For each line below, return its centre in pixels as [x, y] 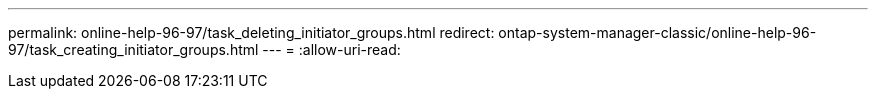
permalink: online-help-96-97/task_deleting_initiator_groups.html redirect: [251, 32]
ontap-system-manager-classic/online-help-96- [657, 32]
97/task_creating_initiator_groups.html [133, 49]
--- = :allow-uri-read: [331, 49]
